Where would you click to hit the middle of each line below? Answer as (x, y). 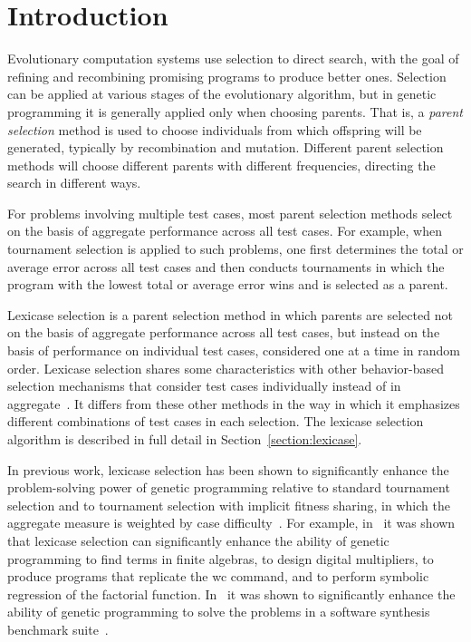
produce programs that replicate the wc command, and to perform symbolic (218, 576)
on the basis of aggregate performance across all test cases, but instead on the (224, 332)
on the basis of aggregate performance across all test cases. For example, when (225, 231)
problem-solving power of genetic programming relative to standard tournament (229, 487)
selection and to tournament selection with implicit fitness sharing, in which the (229, 505)
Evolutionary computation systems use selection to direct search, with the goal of (233, 58)
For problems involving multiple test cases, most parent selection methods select (230, 213)
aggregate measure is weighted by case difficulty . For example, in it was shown (231, 523)
